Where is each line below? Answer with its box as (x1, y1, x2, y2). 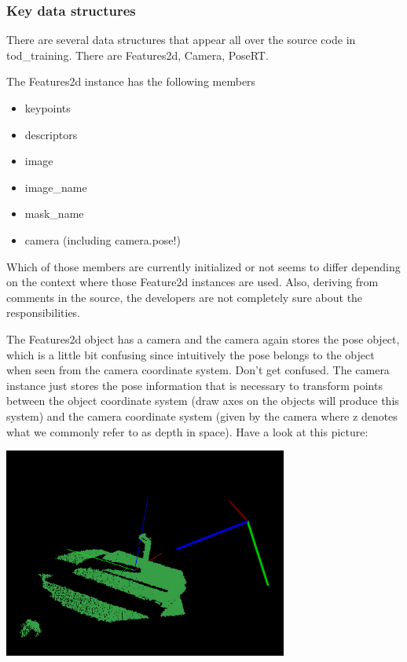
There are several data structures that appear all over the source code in (6, 31, 356, 48)
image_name (24, 178, 87, 195)
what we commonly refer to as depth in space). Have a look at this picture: (6, 423, 368, 439)
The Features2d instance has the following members (6, 73, 256, 90)
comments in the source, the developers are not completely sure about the (6, 289, 363, 305)
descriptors (24, 126, 78, 142)
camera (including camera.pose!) (24, 231, 181, 248)
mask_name (24, 205, 84, 222)
